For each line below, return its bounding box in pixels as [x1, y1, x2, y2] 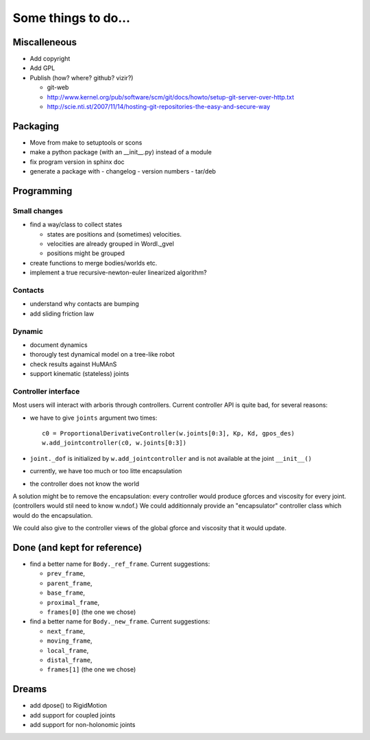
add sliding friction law [29, 309, 95, 318]
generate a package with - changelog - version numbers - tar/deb [29, 167, 216, 176]
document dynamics [29, 340, 88, 349]
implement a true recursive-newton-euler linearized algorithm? [29, 268, 207, 277]
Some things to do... [12, 10, 130, 25]
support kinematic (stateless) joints [29, 370, 129, 378]
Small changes [12, 206, 63, 215]
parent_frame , [47, 579, 92, 587]
